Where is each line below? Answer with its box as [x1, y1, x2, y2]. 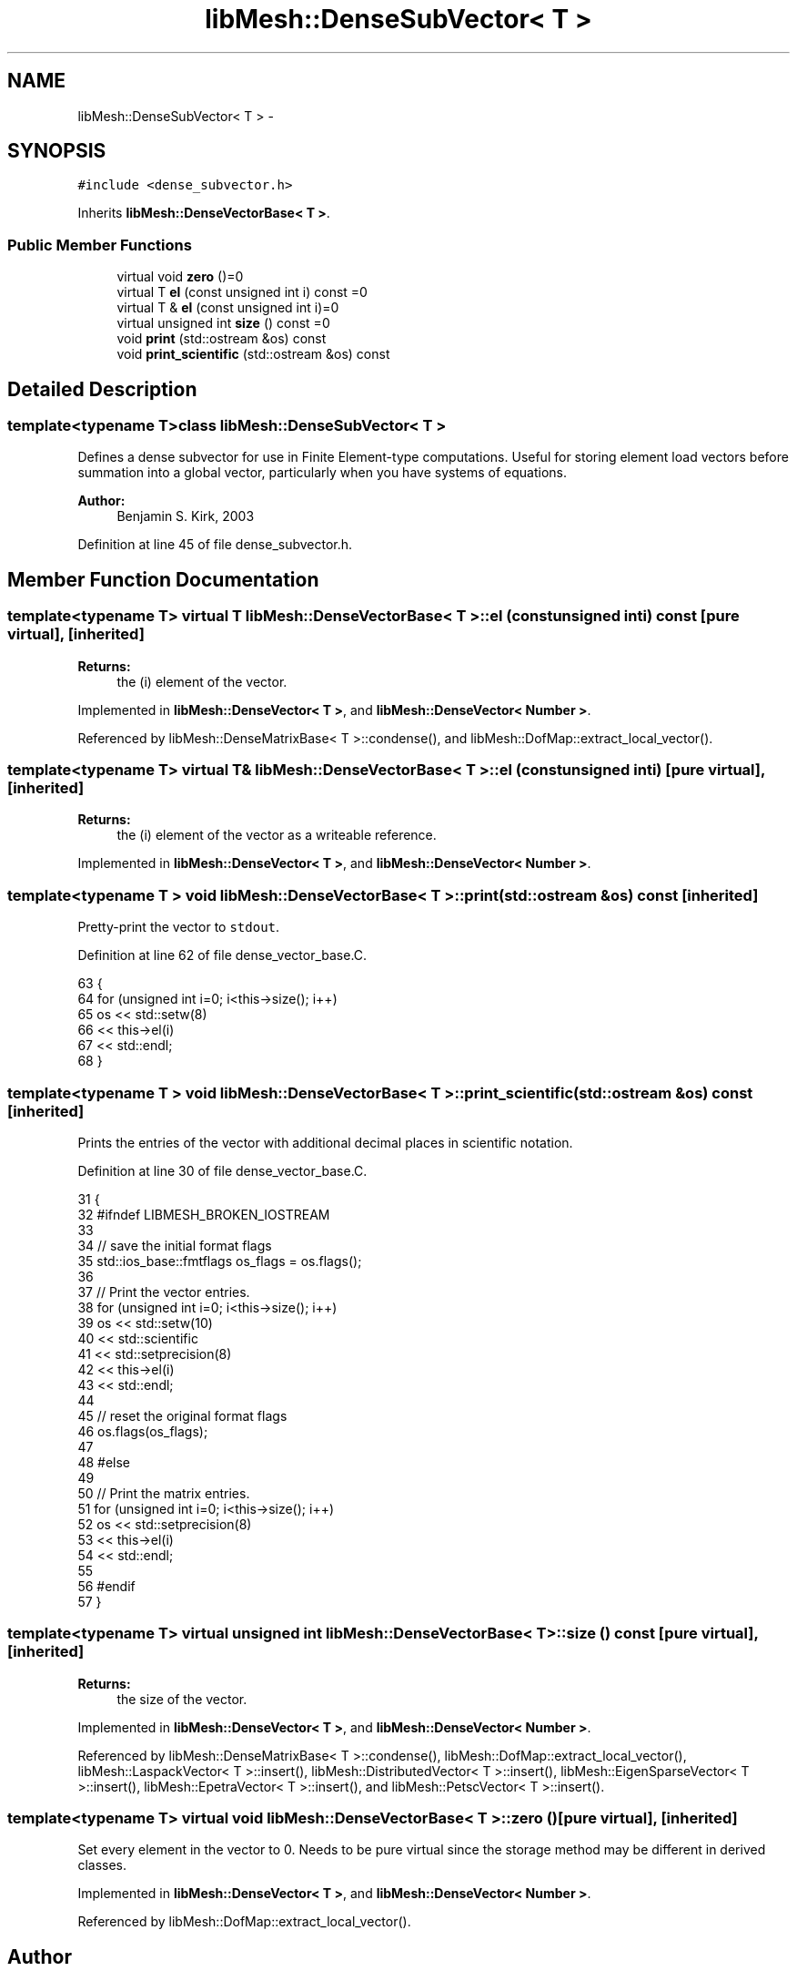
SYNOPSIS [7, 139, 106, 163]
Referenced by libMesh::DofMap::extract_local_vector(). [77, 1914, 411, 1930]
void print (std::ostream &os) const [116, 331, 327, 347]
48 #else [77, 1454, 131, 1470]
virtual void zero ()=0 [116, 269, 244, 285]
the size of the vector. [116, 1690, 247, 1707]
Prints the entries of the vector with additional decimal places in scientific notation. [77, 1134, 573, 1150]
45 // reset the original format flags [77, 1407, 288, 1424]
